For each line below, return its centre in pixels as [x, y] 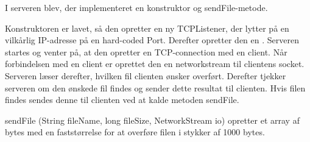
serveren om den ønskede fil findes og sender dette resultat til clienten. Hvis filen [155, 87]
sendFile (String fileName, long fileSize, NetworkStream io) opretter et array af [152, 120]
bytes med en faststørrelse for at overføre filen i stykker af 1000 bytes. [135, 132]
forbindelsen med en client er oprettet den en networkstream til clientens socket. [155, 64]
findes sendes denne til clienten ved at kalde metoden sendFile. [122, 100]
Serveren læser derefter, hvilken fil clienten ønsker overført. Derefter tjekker [146, 75]
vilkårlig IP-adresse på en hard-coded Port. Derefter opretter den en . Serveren [152, 40]
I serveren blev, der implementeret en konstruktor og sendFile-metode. [136, 7]
